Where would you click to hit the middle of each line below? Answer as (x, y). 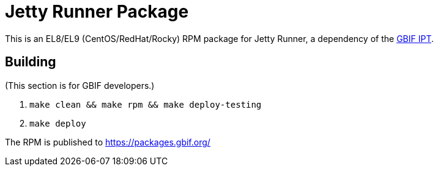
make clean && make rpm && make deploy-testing (146, 104)
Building (31, 62)
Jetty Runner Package (97, 12)
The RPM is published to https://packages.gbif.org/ (108, 142)
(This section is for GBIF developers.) (80, 85)
